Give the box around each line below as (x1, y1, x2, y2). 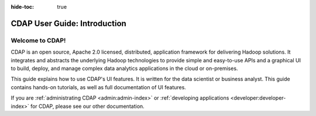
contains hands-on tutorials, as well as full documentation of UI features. (11, 83, 187, 90)
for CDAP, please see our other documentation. (30, 103, 145, 110)
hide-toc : (11, 3, 35, 10)
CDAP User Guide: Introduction (11, 18, 127, 29)
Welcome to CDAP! (11, 36, 66, 44)
